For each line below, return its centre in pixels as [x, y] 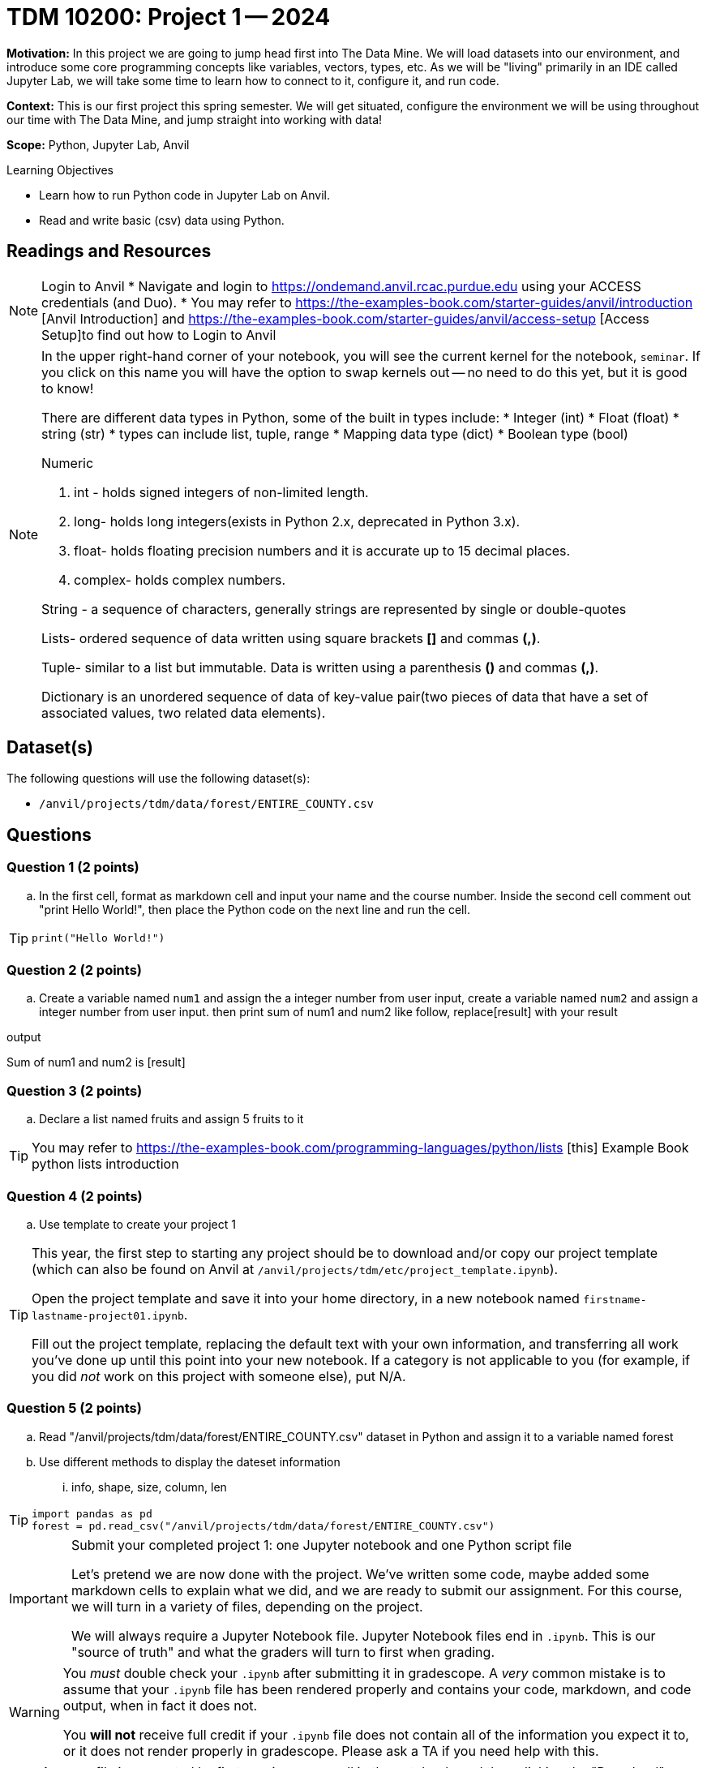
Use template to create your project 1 [137, 1224]
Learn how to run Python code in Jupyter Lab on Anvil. [185, 195]
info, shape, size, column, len [149, 1487]
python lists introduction [105, 1164]
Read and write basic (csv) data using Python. [162, 220]
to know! [68, 388]
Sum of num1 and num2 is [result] [96, 1062]
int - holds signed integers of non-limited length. [221, 492]
